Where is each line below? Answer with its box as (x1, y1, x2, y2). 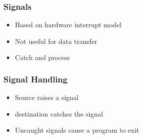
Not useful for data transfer (15, 36, 98, 46)
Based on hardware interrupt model (15, 20, 122, 30)
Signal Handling (3, 73, 68, 85)
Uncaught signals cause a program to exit (15, 125, 140, 135)
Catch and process (15, 52, 70, 62)
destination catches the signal (15, 108, 103, 118)
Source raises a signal (15, 92, 79, 102)
